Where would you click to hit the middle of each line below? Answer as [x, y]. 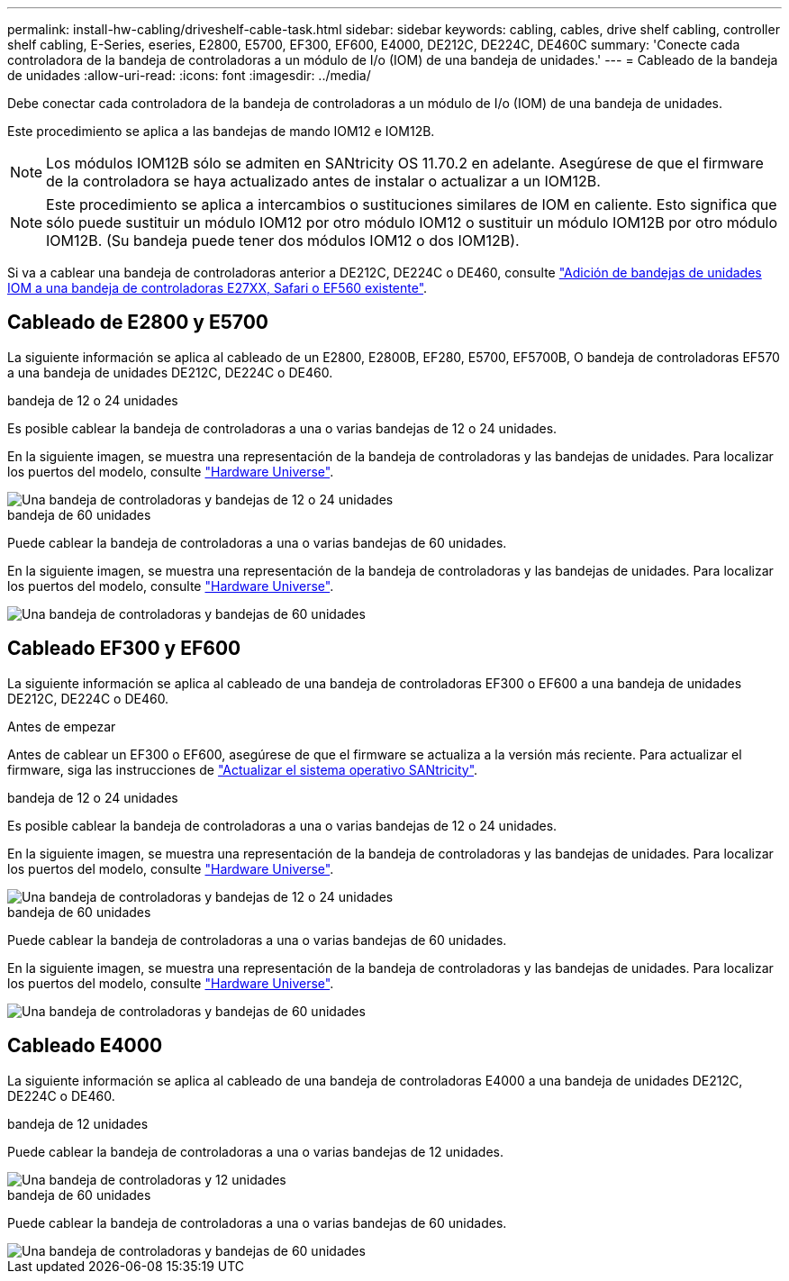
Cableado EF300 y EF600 [124, 649]
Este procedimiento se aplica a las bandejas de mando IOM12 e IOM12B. [221, 131]
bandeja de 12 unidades [78, 1123]
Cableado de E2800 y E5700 [138, 323]
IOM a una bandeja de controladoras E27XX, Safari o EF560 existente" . [218, 288]
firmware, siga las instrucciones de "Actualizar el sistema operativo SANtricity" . [243, 769]
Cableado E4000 [85, 1046]
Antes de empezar [62, 726]
